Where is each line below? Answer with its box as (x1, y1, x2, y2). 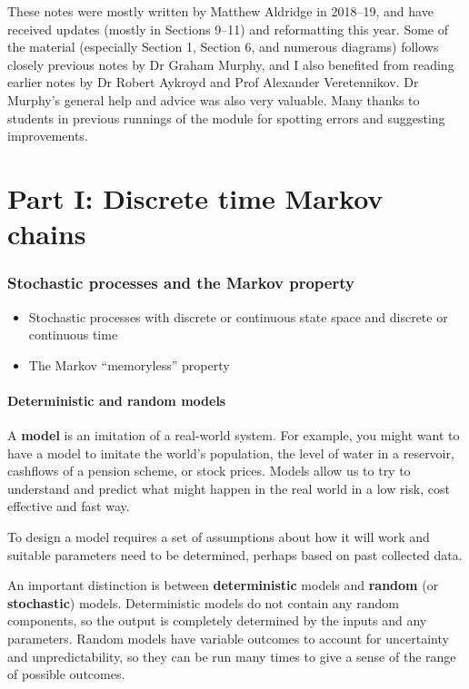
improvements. (7, 126, 88, 145)
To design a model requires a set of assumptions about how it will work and (7, 527, 430, 546)
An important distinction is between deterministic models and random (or (7, 576, 439, 595)
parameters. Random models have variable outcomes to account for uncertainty (7, 629, 449, 648)
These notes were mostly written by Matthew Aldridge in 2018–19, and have (7, 2, 434, 20)
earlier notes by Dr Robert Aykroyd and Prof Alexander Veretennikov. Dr (7, 73, 419, 92)
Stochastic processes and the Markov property (7, 271, 354, 294)
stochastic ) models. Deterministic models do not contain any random (7, 593, 399, 612)
